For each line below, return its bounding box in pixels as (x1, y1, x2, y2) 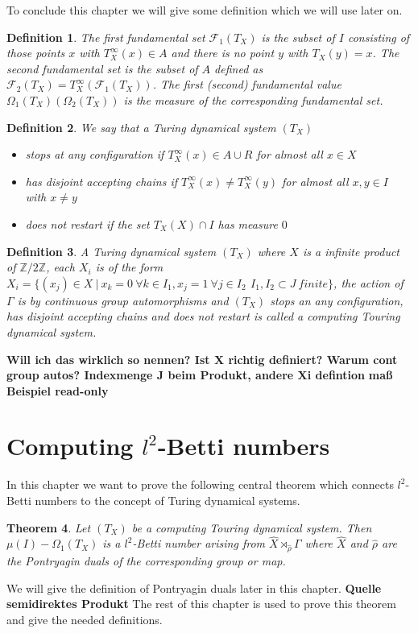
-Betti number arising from (132, 535, 266, 552)
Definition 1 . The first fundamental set (6, 28, 205, 45)
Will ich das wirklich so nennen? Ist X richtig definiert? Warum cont (6, 350, 398, 367)
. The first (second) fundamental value (152, 76, 341, 93)
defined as (214, 60, 263, 77)
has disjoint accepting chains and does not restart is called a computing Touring (6, 308, 400, 325)
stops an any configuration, (270, 292, 404, 308)
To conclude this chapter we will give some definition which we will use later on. (6, 2, 403, 18)
